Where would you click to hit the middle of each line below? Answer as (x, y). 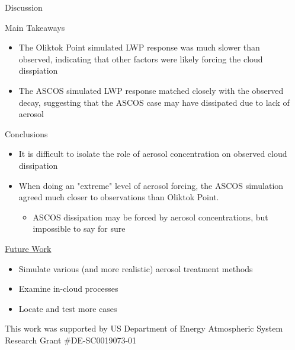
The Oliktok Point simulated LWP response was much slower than (139, 47)
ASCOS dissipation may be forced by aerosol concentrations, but (150, 217)
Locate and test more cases (68, 308)
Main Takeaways (35, 27)
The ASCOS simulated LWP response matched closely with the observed (151, 90)
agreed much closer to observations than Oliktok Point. (119, 197)
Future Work (28, 248)
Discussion (24, 7)
